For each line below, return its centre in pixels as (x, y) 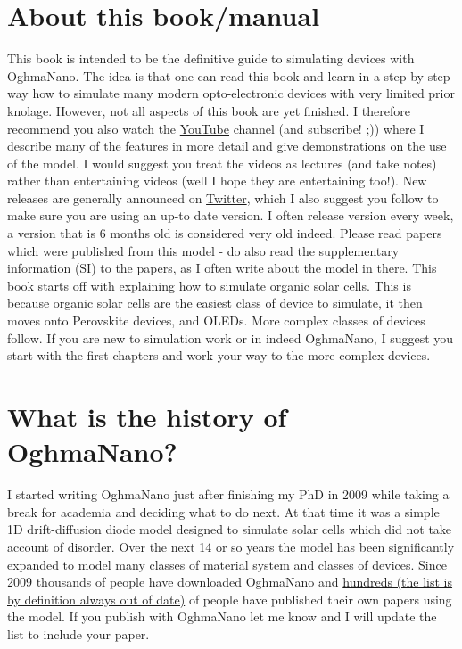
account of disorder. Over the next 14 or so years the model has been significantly (231, 546)
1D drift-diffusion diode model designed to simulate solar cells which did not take (230, 529)
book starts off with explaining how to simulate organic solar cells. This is (209, 285)
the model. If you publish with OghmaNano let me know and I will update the (222, 616)
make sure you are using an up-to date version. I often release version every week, (231, 215)
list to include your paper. (78, 633)
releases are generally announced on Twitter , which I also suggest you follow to (223, 197)
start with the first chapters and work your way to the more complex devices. (219, 355)
